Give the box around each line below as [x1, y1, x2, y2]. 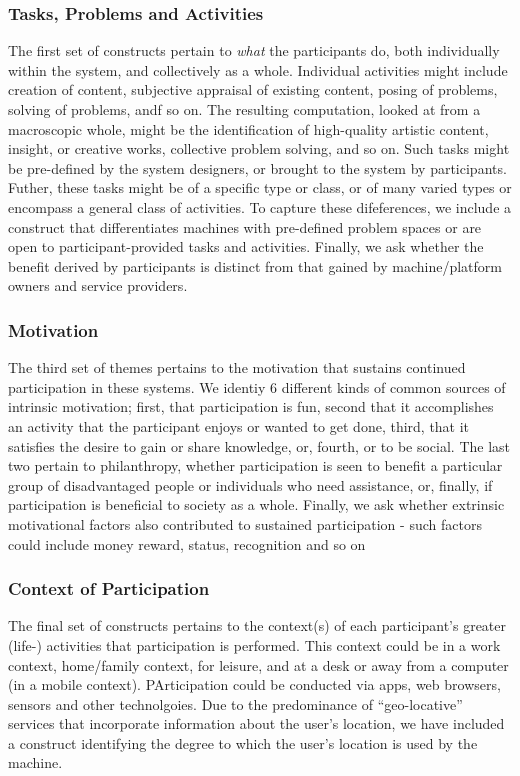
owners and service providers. [8, 275, 188, 296]
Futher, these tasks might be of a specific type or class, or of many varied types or [8, 177, 512, 198]
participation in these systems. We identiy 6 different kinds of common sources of [8, 376, 506, 397]
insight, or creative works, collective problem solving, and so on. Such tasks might [8, 138, 510, 159]
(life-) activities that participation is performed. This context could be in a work [8, 634, 501, 655]
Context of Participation [8, 576, 210, 601]
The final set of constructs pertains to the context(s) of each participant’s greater [8, 615, 507, 636]
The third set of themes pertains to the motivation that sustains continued [8, 357, 466, 378]
